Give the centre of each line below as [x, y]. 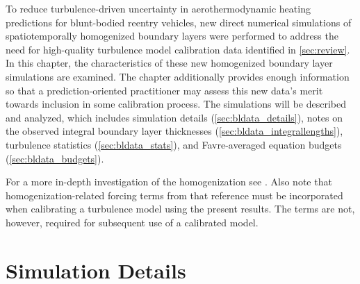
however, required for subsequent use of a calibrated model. [132, 222]
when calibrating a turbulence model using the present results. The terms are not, [180, 209]
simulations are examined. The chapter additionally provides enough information [178, 76]
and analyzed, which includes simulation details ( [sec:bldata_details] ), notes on [174, 117]
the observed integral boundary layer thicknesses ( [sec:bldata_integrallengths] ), [174, 131]
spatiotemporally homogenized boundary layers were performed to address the [172, 36]
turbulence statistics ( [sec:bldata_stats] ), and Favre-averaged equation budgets [174, 144]
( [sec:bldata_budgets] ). [55, 158]
